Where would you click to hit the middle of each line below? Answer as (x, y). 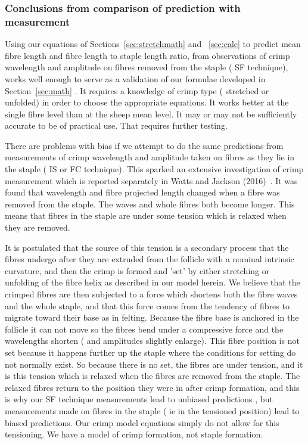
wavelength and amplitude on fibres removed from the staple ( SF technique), (147, 67)
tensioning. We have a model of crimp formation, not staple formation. (134, 434)
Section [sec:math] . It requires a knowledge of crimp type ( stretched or (137, 90)
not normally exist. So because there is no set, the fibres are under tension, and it (154, 364)
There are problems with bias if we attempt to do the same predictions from (144, 145)
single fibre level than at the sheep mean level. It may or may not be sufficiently (151, 114)
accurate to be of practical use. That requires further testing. (116, 125)
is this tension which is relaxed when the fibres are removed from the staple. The (153, 376)
